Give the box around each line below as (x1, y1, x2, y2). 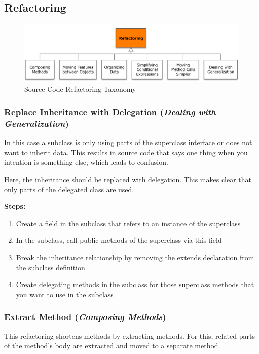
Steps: (4, 201, 26, 211)
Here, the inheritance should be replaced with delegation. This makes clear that (4, 174, 252, 184)
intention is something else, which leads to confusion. (4, 157, 168, 167)
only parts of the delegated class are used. (4, 184, 134, 194)
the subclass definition (16, 262, 85, 272)
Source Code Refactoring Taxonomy (24, 84, 136, 94)
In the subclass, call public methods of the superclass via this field (16, 235, 222, 245)
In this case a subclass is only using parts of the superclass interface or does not (4, 137, 252, 148)
